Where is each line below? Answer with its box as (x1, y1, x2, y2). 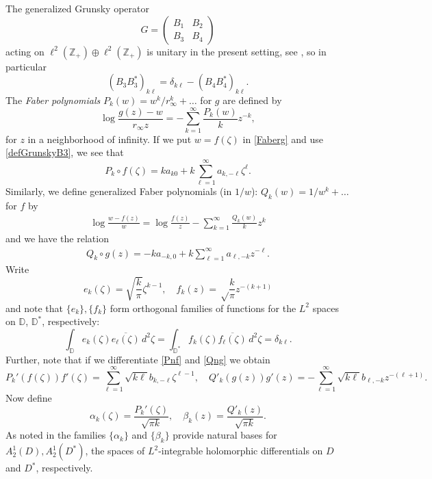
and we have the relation (5, 231, 109, 246)
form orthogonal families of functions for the (110, 300, 296, 315)
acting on (5, 44, 45, 58)
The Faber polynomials (5, 92, 101, 107)
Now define (5, 391, 52, 405)
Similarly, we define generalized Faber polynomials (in (5, 184, 232, 198)
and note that (5, 300, 64, 315)
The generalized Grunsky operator (5, 1, 149, 15)
